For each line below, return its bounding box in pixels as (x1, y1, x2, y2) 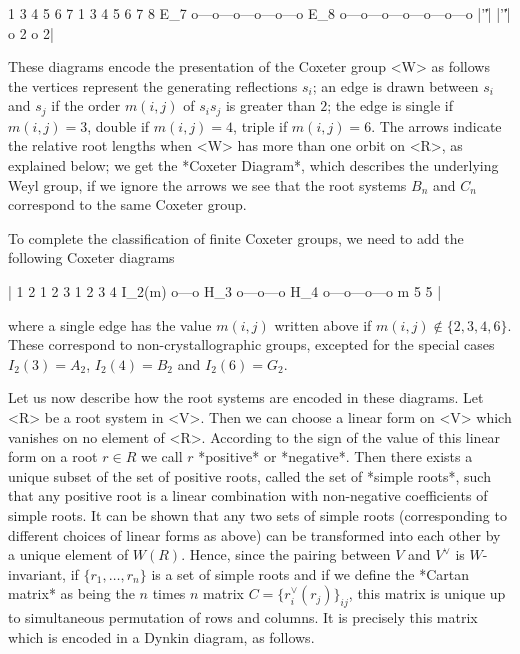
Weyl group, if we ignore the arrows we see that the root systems (8, 174, 407, 195)
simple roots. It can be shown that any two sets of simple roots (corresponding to (8, 504, 507, 525)
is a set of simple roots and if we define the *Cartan (151, 563, 470, 584)
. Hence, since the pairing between (181, 544, 391, 565)
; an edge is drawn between (312, 75, 479, 96)
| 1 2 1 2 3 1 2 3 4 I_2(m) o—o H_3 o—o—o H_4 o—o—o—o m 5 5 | (8, 280, 442, 301)
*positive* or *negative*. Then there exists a (198, 446, 473, 467)
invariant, (8, 563, 67, 584)
